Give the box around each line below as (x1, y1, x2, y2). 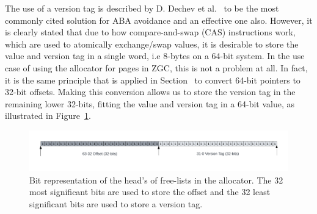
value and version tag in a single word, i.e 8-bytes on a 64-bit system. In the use (5, 49, 305, 62)
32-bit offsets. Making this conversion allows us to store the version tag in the (5, 85, 296, 98)
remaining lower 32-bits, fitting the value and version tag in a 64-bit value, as (5, 97, 295, 110)
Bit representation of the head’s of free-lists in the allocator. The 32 (29, 173, 283, 186)
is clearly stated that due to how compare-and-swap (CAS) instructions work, (5, 26, 296, 38)
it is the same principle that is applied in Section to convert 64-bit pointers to (5, 73, 301, 86)
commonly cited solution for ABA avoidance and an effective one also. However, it (5, 13, 313, 26)
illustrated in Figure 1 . (5, 109, 91, 122)
